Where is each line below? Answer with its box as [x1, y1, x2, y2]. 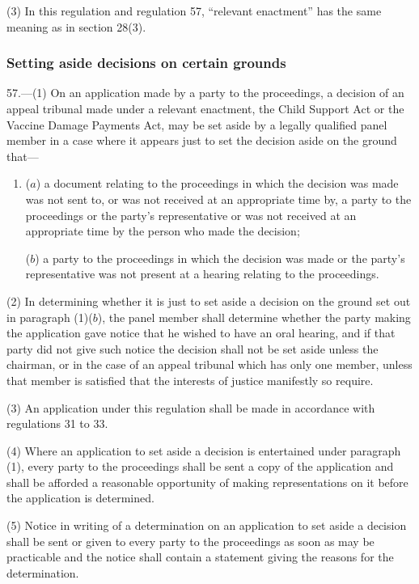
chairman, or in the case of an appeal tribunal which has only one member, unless [6, 356, 413, 373]
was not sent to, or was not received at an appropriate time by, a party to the [25, 190, 412, 207]
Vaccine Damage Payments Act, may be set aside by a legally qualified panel [6, 116, 387, 133]
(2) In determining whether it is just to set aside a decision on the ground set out [6, 292, 411, 309]
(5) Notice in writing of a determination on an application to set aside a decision [6, 517, 407, 534]
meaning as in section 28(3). [6, 18, 146, 35]
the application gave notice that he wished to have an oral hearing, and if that [6, 324, 396, 341]
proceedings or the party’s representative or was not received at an [25, 206, 357, 223]
